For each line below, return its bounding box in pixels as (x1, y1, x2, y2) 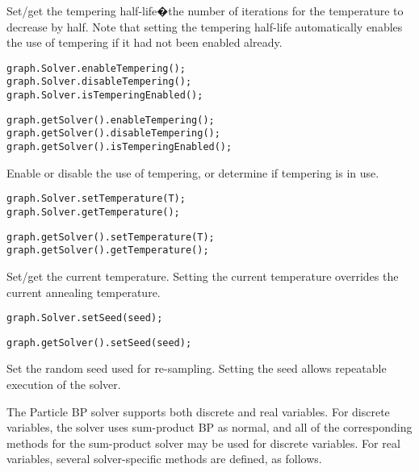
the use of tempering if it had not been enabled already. (6, 34, 283, 51)
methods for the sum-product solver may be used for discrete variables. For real (6, 434, 400, 451)
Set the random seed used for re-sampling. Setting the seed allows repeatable (6, 360, 387, 377)
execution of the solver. (6, 376, 121, 393)
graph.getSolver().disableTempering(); (6, 127, 220, 140)
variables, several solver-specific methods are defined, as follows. (6, 450, 322, 467)
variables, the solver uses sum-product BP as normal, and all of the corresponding (6, 419, 413, 436)
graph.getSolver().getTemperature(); (6, 244, 209, 257)
